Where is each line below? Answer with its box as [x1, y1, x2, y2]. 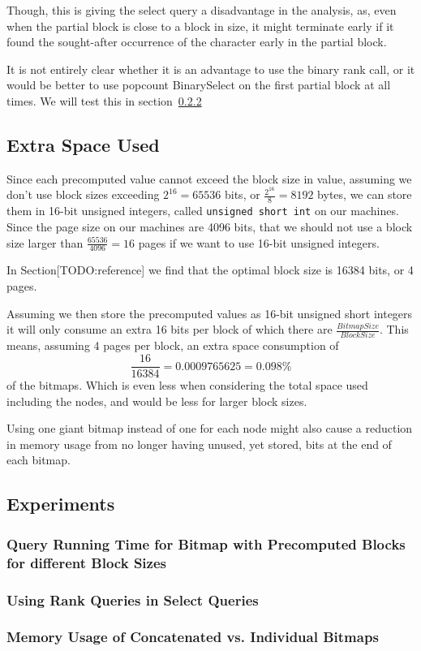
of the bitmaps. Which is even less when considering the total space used [6, 377, 368, 394]
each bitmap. [6, 451, 71, 468]
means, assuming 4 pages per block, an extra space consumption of [6, 337, 339, 354]
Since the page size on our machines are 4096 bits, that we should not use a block [6, 218, 413, 235]
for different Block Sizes [6, 552, 166, 572]
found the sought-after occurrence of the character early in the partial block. [6, 33, 387, 50]
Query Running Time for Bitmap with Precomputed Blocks [6, 533, 406, 554]
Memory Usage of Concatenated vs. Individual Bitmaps [6, 627, 379, 647]
